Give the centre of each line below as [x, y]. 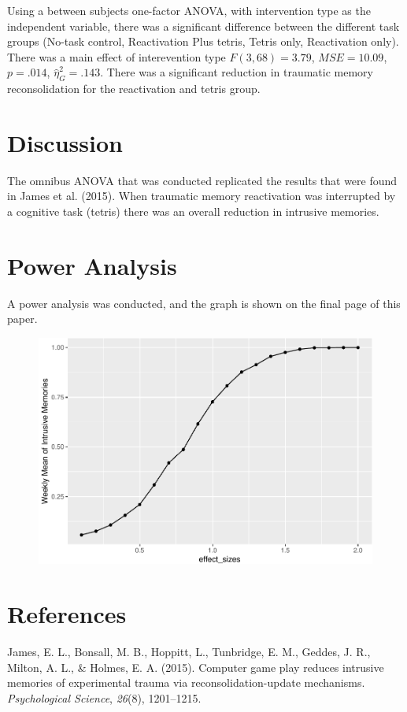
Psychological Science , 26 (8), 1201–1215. [104, 697]
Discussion [65, 142]
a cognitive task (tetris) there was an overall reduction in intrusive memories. [193, 211]
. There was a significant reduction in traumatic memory [237, 72]
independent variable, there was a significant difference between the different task [203, 26]
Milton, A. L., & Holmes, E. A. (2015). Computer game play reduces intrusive [196, 667]
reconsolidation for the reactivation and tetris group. [134, 89]
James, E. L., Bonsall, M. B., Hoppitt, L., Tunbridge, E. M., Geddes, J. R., [189, 652]
